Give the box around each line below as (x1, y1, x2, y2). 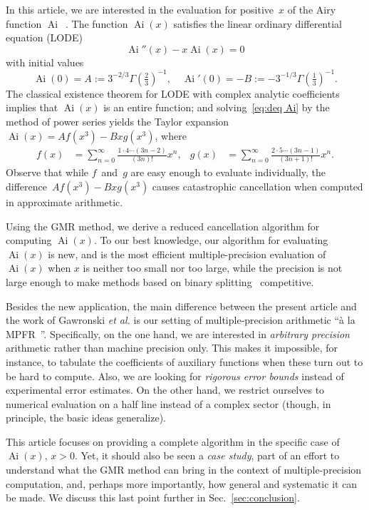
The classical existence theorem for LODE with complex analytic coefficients (6, 86, 340, 101)
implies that (6, 100, 58, 115)
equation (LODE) (6, 30, 83, 45)
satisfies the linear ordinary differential (173, 16, 342, 31)
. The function (66, 16, 128, 31)
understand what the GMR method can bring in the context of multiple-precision (6, 462, 362, 477)
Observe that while (6, 165, 89, 180)
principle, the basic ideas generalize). (6, 410, 167, 425)
